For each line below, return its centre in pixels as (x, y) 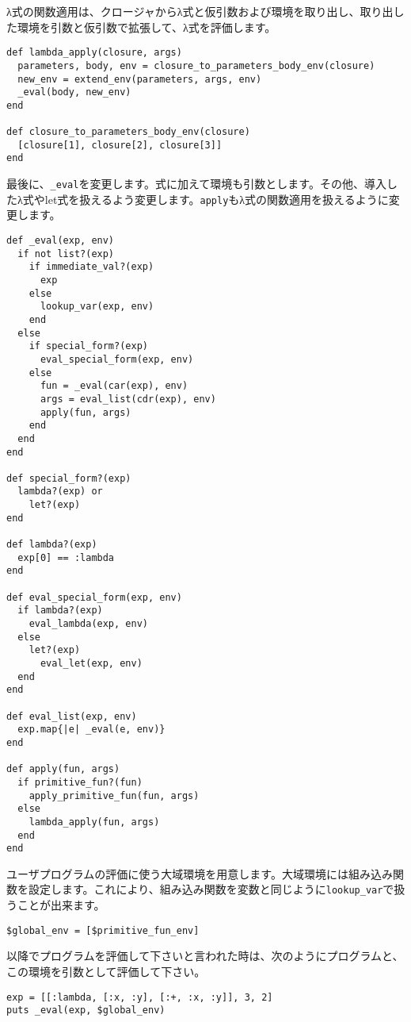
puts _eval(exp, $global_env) (86, 1010)
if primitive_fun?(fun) (80, 782)
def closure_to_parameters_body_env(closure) (128, 132)
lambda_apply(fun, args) (94, 822)
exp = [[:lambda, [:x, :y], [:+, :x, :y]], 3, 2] (140, 997)
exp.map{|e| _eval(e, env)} (91, 730)
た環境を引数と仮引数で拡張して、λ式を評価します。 (141, 27)
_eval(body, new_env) (74, 92)
